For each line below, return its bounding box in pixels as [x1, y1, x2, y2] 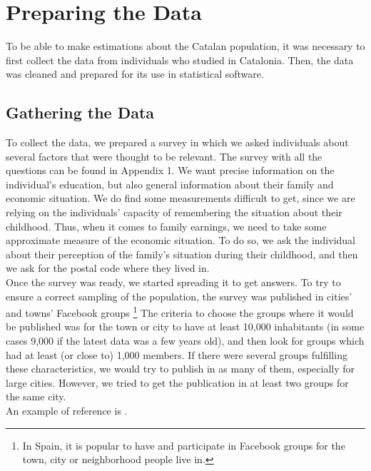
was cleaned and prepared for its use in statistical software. [6, 66, 264, 81]
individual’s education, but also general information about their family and [6, 176, 334, 191]
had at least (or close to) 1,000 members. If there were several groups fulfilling [6, 347, 347, 362]
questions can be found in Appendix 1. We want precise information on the [6, 163, 335, 178]
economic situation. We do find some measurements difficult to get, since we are [6, 191, 355, 206]
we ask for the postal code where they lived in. [6, 260, 210, 275]
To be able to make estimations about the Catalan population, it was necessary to [6, 39, 365, 54]
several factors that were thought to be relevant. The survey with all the [6, 148, 322, 163]
